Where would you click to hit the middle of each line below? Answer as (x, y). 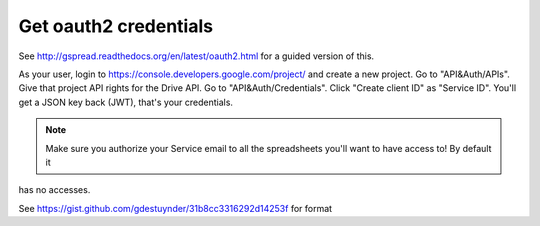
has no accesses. (54, 190)
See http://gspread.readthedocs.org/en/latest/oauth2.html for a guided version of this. (196, 56)
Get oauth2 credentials (116, 26)
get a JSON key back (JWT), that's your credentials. (126, 102)
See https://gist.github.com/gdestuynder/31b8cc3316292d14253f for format (175, 208)
